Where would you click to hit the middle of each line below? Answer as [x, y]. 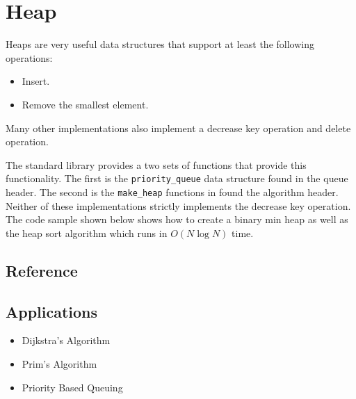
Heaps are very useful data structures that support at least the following [160, 44]
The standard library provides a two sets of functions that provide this [156, 164]
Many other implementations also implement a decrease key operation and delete [178, 128]
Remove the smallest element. [85, 104]
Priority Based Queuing [72, 387]
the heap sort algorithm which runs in [87, 233]
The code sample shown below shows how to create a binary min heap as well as [177, 219]
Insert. [36, 81]
